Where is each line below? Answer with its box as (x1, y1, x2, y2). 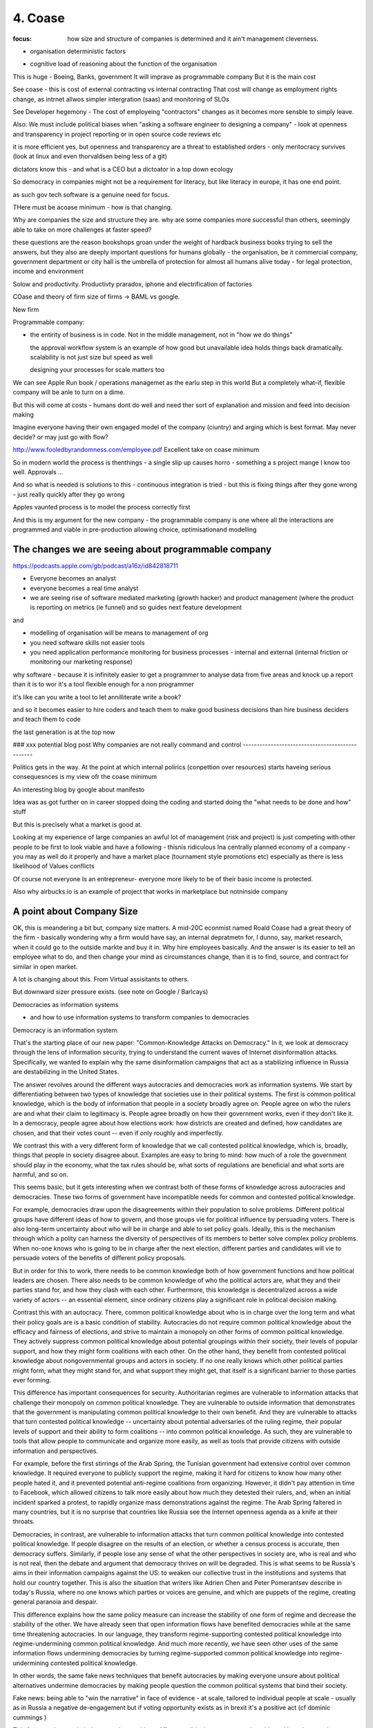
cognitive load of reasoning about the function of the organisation (30, 59, 218, 68)
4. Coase (12, 10, 65, 26)
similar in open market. (12, 962, 78, 970)
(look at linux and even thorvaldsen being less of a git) (12, 152, 167, 160)
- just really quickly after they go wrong (12, 490, 125, 498)
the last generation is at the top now (12, 728, 115, 736)
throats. (12, 1517, 35, 1525)
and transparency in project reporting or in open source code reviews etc (12, 130, 221, 138)
